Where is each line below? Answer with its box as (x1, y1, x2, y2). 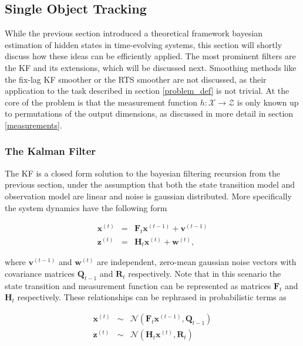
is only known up (237, 96, 299, 108)
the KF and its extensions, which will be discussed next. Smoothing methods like (5, 61, 297, 73)
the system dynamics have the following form (5, 201, 167, 213)
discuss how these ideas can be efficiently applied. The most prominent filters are (5, 50, 296, 62)
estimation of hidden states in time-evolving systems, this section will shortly (5, 38, 282, 50)
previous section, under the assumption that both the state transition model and (5, 178, 295, 191)
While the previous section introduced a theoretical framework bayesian (5, 27, 263, 39)
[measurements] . (5, 118, 62, 131)
